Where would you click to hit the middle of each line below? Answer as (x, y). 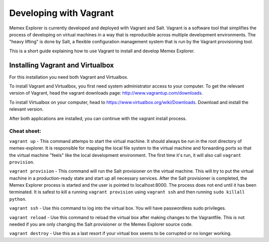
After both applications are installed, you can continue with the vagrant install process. (98, 118)
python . (18, 199)
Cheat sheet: (25, 131)
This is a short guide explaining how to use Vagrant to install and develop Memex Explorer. (102, 51)
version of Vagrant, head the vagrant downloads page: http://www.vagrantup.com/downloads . (106, 93)
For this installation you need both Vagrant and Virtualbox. (69, 77)
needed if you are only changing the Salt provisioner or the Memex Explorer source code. (101, 225)
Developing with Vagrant (62, 13)
